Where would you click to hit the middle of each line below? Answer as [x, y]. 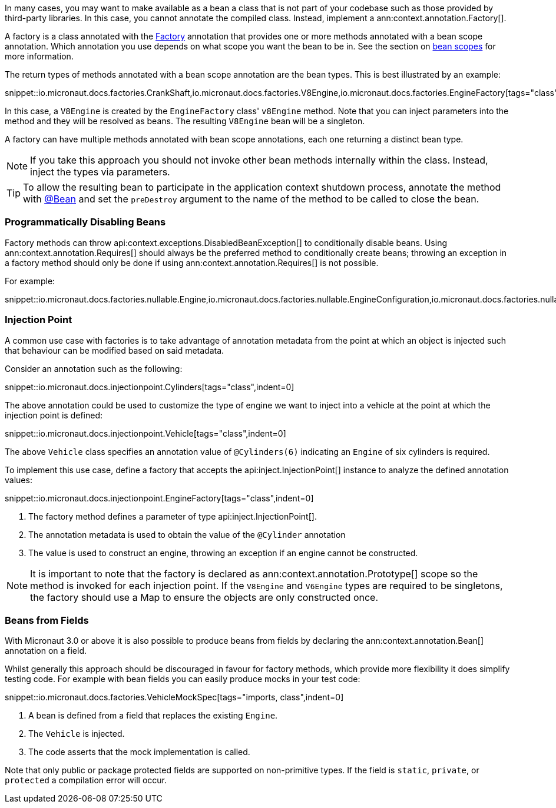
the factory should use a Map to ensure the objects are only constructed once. [204, 597]
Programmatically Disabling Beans [85, 222]
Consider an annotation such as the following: [94, 368]
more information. [39, 56]
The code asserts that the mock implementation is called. [139, 752]
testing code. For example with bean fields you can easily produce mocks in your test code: [183, 679]
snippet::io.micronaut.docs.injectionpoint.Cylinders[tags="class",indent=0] [150, 387]
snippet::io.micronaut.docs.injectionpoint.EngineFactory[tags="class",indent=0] [159, 498]
